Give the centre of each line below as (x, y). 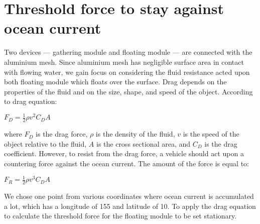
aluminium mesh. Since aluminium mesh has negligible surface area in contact (124, 62)
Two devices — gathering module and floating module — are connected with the (128, 52)
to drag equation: (31, 101)
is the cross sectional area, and (143, 143)
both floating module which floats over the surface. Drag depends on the (115, 82)
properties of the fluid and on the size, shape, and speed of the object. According (128, 91)
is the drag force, (62, 134)
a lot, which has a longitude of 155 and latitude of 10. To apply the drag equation (130, 206)
